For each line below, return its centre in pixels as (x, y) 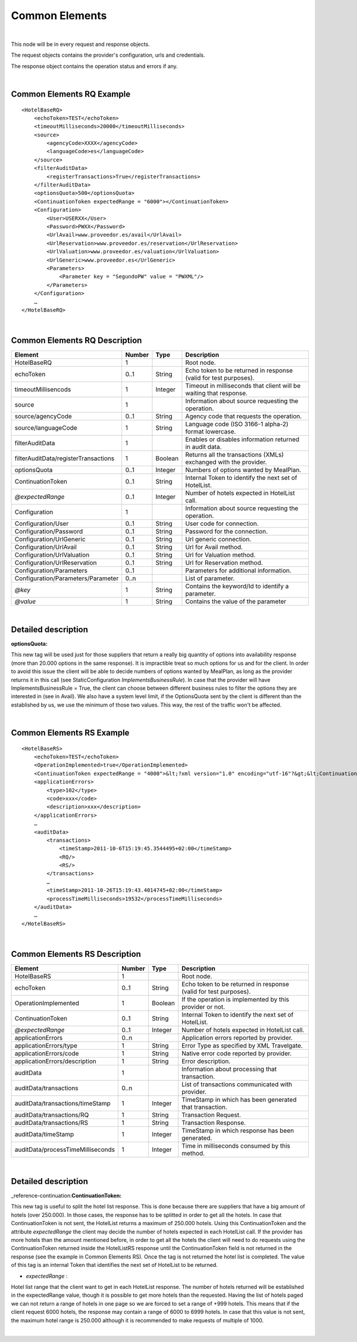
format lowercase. (211, 432)
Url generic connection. (218, 540)
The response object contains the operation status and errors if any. (94, 66)
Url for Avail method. (214, 547)
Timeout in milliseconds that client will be (243, 386)
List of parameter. (210, 578)
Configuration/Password (49, 532)
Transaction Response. (214, 1123)
